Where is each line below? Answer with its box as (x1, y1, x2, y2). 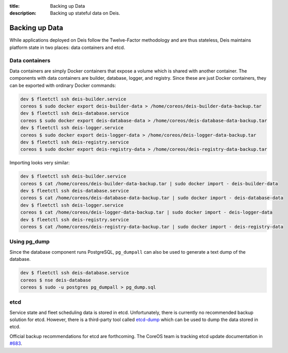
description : (9, 10, 37, 16)
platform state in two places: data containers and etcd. (9, 44, 125, 50)
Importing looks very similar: (9, 160, 70, 166)
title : (9, 3, 20, 9)
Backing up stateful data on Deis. (50, 10, 120, 16)
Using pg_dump (9, 238, 50, 245)
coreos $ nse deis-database (20, 277, 91, 283)
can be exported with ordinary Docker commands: (9, 82, 116, 89)
